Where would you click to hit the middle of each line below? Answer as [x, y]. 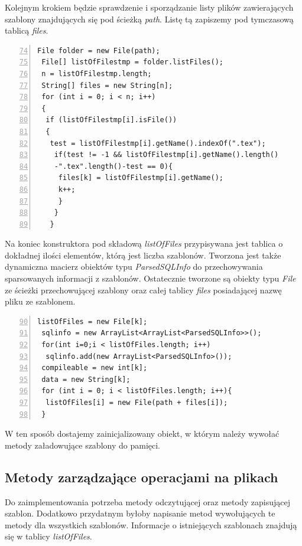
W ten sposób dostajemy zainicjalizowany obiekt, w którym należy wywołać [142, 434]
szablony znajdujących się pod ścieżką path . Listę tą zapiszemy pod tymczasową [149, 19]
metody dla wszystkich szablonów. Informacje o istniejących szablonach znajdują [151, 524]
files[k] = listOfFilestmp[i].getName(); [141, 178]
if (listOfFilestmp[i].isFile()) [111, 120]
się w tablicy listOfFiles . [48, 536]
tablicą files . [27, 30]
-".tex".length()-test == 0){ [113, 166]
